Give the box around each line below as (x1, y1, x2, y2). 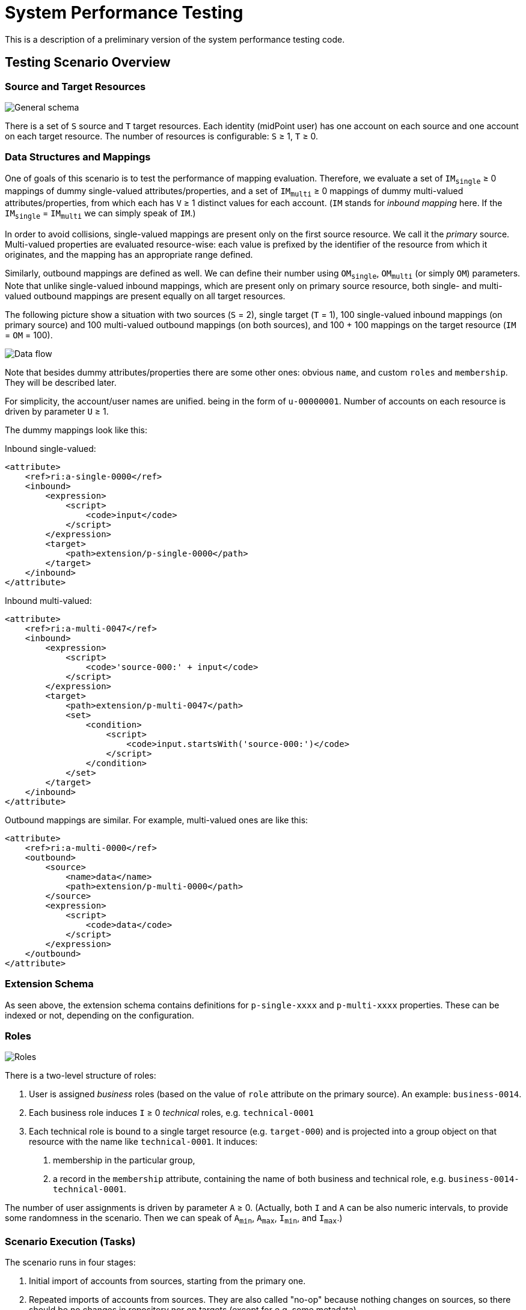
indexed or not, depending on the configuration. (5, 1010, 194, 1020)
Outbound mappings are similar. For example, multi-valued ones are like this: (5, 814, 308, 825)
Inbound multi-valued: (5, 595, 92, 606)
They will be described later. (5, 377, 117, 388)
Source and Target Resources (5, 80, 146, 93)
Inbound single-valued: (5, 443, 96, 454)
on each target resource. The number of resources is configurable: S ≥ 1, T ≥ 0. (5, 130, 319, 141)
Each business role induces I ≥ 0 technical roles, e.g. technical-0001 (29, 1107, 314, 1118)
